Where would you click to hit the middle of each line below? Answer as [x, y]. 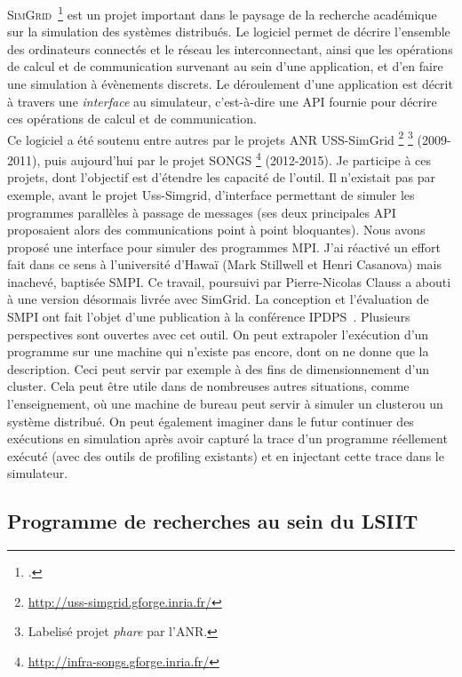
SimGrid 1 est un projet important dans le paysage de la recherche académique [222, 13]
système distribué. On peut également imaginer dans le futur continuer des [211, 421]
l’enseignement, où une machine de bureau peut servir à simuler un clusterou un [225, 404]
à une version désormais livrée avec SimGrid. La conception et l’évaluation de [218, 299]
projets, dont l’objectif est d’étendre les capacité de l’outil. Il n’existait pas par [221, 177]
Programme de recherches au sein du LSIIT [213, 521]
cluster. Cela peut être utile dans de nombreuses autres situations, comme [208, 386]
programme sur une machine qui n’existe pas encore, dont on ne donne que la [218, 351]
